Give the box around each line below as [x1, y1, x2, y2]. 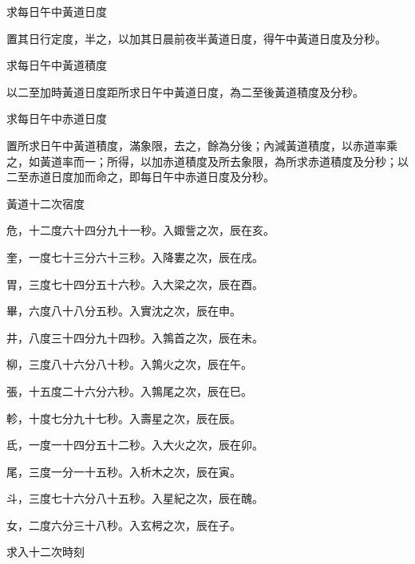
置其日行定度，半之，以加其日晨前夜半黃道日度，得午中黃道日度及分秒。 [6, 30, 386, 46]
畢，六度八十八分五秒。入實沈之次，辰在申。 [6, 302, 241, 319]
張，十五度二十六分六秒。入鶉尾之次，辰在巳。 [6, 382, 252, 399]
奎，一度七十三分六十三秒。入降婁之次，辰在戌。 [6, 248, 263, 265]
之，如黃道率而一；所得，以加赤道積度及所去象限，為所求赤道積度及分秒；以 [6, 152, 409, 169]
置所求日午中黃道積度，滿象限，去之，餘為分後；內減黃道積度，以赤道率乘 [6, 136, 397, 153]
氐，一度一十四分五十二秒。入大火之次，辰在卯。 [6, 436, 263, 453]
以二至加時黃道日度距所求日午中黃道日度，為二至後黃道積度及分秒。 [6, 83, 364, 100]
